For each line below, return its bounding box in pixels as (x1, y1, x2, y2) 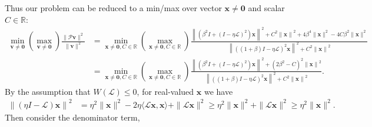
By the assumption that (5, 85, 91, 97)
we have (204, 85, 233, 97)
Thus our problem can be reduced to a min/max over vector (5, 2, 222, 13)
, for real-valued (137, 85, 194, 97)
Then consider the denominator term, (5, 111, 140, 123)
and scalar (248, 2, 285, 13)
